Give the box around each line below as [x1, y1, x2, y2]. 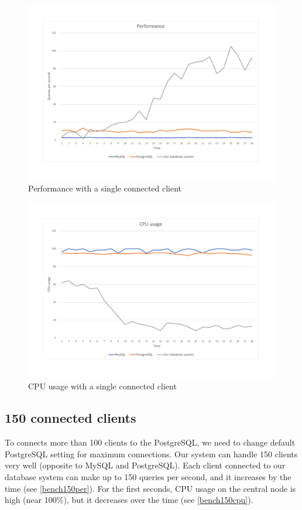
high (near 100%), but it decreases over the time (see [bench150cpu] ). [5, 494, 253, 506]
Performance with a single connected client [28, 182, 182, 194]
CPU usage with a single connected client [28, 380, 177, 392]
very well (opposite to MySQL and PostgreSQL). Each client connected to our [5, 459, 286, 471]
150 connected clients [5, 409, 136, 427]
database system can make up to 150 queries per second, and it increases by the [5, 470, 291, 482]
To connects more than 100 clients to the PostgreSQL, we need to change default [5, 436, 296, 449]
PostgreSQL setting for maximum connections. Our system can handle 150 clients [5, 447, 298, 460]
